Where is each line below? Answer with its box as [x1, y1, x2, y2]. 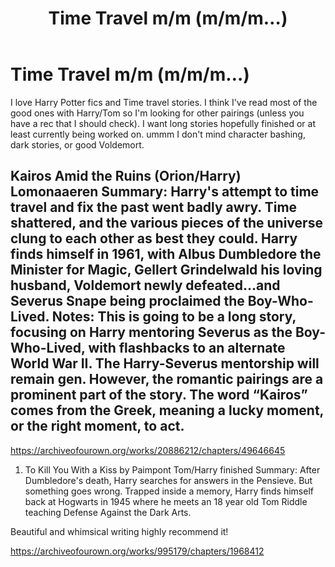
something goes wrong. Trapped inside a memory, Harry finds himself [24, 485, 314, 497]
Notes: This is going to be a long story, [51, 308, 297, 326]
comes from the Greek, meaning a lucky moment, [10, 402, 324, 419]
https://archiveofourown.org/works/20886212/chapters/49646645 [10, 444, 286, 456]
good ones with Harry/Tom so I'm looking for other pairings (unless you [10, 107, 305, 119]
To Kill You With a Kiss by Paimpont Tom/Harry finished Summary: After [24, 463, 321, 476]
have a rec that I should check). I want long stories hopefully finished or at [10, 117, 316, 129]
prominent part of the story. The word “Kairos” [10, 387, 308, 404]
